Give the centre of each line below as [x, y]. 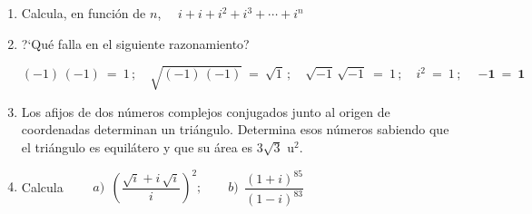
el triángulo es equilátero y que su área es [137, 146]
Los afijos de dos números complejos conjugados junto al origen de [206, 111]
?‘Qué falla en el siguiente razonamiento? [135, 43]
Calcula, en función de [84, 13]
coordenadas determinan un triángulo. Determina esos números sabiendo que [235, 129]
